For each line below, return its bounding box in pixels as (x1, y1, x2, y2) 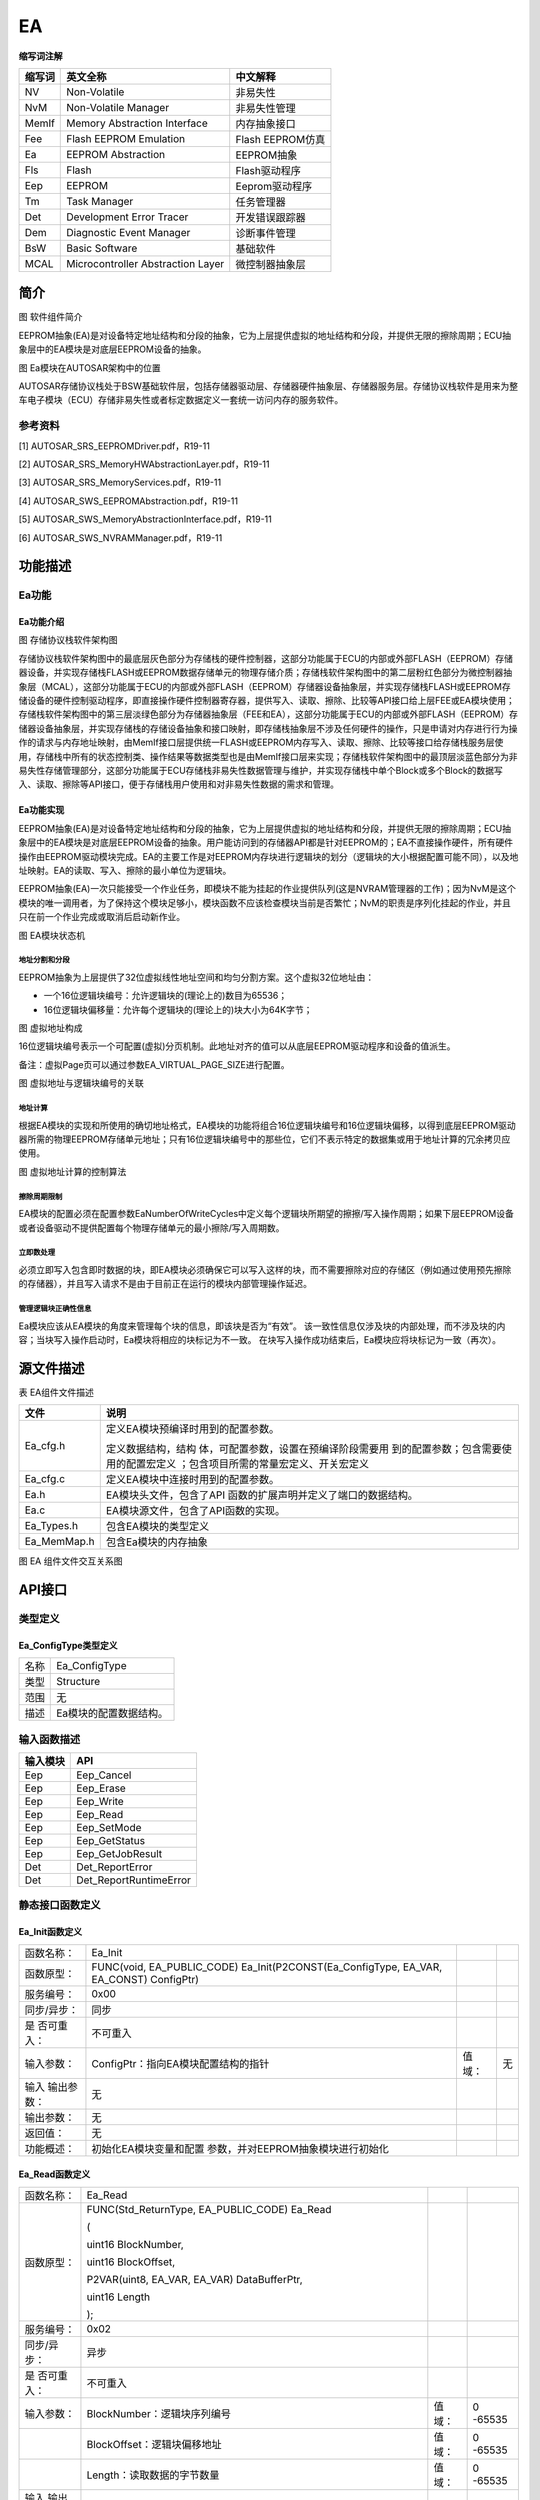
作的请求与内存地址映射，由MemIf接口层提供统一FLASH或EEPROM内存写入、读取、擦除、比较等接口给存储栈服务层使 (18, 736, 504, 749)
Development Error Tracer (66, 210, 189, 224)
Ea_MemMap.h (24, 1535, 95, 1549)
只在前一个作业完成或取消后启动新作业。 (18, 911, 185, 923)
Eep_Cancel (76, 1768, 132, 1782)
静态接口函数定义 (18, 1898, 101, 1912)
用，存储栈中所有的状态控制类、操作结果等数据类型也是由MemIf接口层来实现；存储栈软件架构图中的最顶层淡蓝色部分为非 (18, 750, 519, 762)
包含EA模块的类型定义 (105, 1520, 210, 1534)
